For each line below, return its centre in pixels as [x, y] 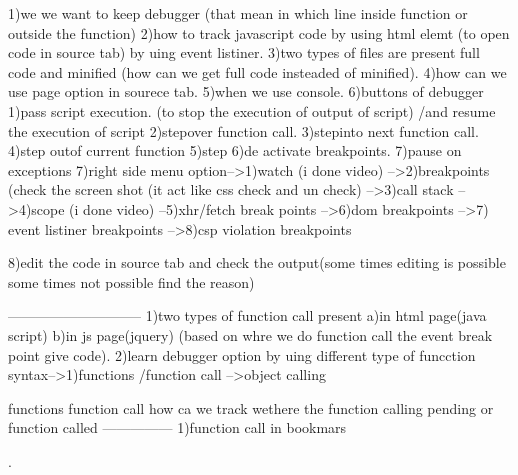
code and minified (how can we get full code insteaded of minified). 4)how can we [257, 71]
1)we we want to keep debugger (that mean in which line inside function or [238, 13]
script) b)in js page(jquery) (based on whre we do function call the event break [250, 334]
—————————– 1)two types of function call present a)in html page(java [247, 315]
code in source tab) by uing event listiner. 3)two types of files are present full [244, 52]
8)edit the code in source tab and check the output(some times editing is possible [257, 262]
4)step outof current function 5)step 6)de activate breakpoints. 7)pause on [235, 150]
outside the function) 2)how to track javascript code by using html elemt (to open [259, 32]
